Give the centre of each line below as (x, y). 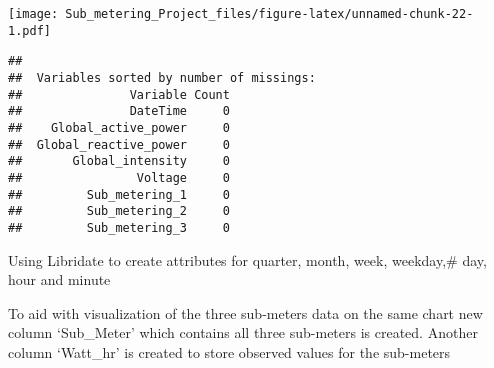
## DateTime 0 (119, 111)
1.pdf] (29, 30)
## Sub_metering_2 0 (119, 211)
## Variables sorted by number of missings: (162, 77)
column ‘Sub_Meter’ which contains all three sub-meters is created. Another (243, 332)
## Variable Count (119, 94)
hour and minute (59, 279)
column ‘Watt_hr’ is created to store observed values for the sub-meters (229, 351)
